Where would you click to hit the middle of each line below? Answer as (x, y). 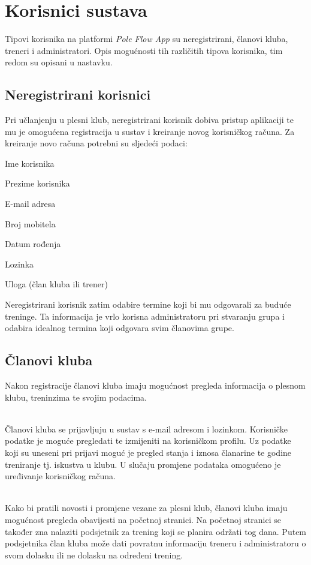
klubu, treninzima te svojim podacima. (76, 397)
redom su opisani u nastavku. (59, 62)
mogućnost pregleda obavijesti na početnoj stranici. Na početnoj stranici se (143, 519)
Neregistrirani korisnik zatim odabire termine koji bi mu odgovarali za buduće (148, 304)
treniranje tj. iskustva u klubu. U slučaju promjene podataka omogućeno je (143, 464)
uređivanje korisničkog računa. (60, 476)
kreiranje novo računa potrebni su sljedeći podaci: (96, 143)
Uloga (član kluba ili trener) (56, 284)
